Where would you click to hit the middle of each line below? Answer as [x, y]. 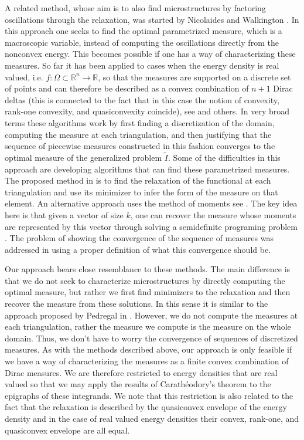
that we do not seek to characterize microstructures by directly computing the [145, 280]
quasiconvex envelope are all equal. [67, 430]
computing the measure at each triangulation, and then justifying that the [138, 134]
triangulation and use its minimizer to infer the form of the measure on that [141, 192]
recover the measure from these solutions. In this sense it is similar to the [136, 304]
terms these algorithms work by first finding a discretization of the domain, [140, 122]
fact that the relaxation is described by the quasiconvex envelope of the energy [146, 407]
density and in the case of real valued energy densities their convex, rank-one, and [152, 418]
